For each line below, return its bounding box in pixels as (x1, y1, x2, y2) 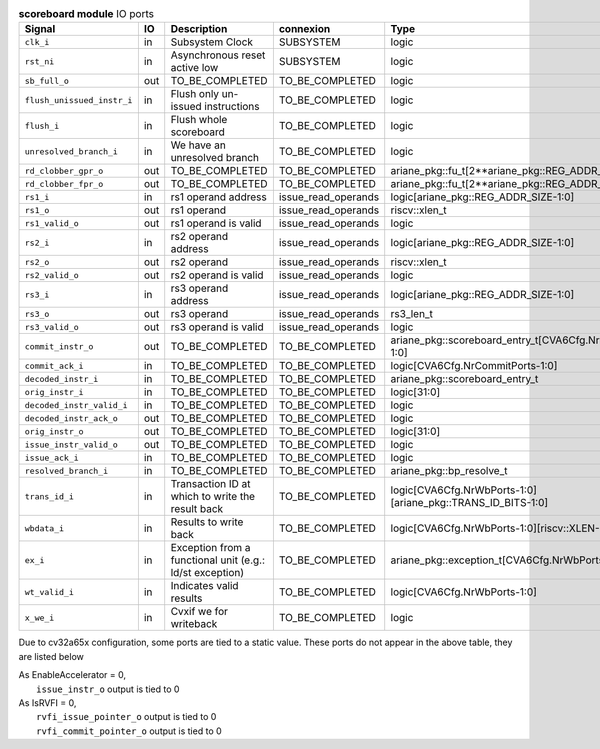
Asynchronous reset (170, 48, 266, 62)
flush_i (24, 120, 60, 131)
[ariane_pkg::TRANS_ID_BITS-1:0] (390, 496, 549, 510)
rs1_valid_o (24, 218, 79, 229)
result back (170, 502, 224, 516)
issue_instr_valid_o (24, 439, 119, 450)
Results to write (170, 515, 244, 529)
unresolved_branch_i (24, 146, 119, 157)
